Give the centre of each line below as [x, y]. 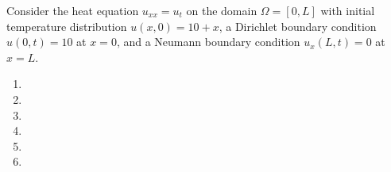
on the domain [222, 10]
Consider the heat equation [73, 10]
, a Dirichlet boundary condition [298, 26]
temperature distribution [67, 26]
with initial [348, 10]
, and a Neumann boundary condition [208, 42]
